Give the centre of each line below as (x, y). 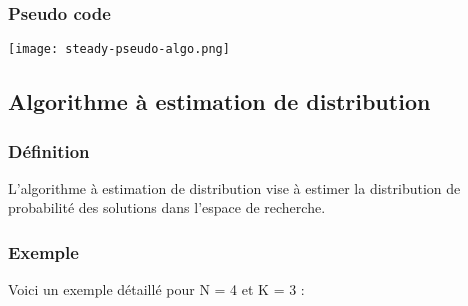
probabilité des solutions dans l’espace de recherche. (167, 207)
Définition (49, 150)
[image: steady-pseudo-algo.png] (119, 49)
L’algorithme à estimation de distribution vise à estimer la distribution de (234, 187)
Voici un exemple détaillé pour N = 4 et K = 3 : (156, 289)
